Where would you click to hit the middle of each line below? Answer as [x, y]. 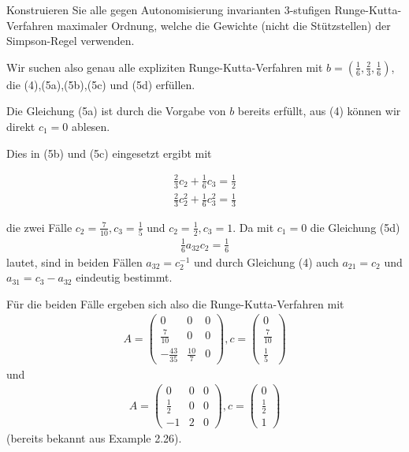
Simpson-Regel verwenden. [71, 41]
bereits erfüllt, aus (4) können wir [319, 111]
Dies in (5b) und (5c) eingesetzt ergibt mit [109, 153]
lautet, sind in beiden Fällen [74, 261]
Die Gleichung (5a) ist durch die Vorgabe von [116, 111]
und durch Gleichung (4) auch [266, 261]
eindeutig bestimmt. [124, 277]
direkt [21, 126]
